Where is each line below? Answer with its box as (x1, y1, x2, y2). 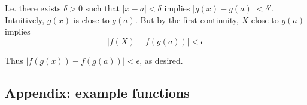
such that (85, 2, 120, 14)
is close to (73, 13, 110, 26)
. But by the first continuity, (135, 13, 239, 26)
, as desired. (139, 54, 183, 66)
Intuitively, (5, 13, 45, 26)
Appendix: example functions (5, 83, 190, 101)
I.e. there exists (5, 2, 61, 14)
